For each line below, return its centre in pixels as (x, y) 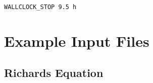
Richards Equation (54, 73)
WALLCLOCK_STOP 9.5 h (40, 7)
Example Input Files (77, 40)
